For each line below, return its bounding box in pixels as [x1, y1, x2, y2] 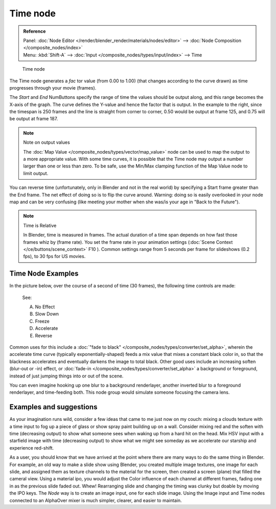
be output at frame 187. [9, 116, 58, 122]
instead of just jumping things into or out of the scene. [9, 373, 124, 379]
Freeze [35, 318, 50, 324]
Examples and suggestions [9, 402, 98, 412]
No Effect [35, 304, 55, 310]
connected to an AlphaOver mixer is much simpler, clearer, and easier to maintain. [9, 497, 182, 503]
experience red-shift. [9, 444, 54, 451]
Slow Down [35, 311, 59, 317]
